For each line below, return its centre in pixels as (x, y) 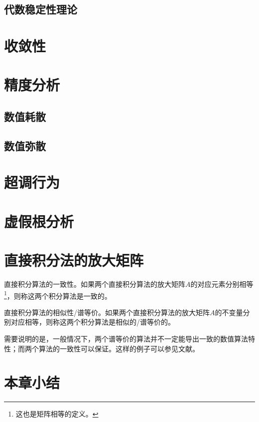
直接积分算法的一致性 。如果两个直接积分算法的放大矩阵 (95, 284)
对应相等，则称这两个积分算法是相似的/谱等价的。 (93, 322)
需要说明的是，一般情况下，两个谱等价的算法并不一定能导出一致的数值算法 (126, 338)
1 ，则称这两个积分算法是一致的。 (58, 295)
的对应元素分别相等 (222, 284)
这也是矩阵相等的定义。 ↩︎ (57, 414)
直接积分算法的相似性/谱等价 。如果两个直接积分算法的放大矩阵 (107, 312)
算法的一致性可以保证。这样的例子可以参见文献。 (119, 348)
